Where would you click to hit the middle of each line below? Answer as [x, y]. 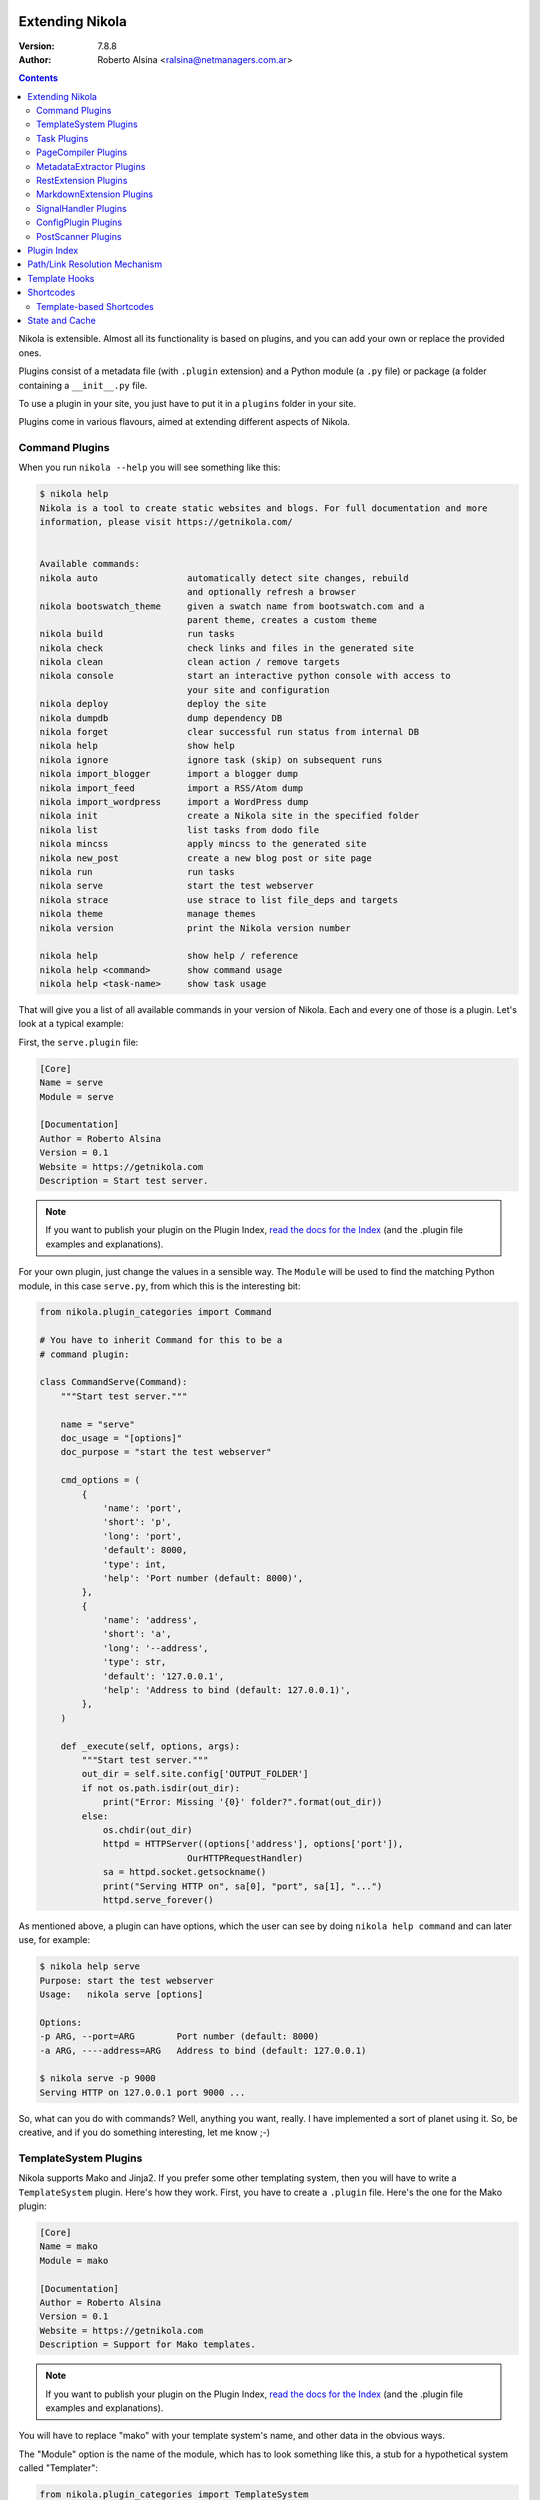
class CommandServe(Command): [113, 1382]
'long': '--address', [155, 1648]
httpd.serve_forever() [158, 1899]
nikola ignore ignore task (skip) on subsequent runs [211, 759]
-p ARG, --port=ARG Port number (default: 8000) [179, 2036]
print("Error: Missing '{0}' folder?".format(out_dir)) [242, 1802]
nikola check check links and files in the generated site [227, 648]
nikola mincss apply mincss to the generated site [203, 844]
